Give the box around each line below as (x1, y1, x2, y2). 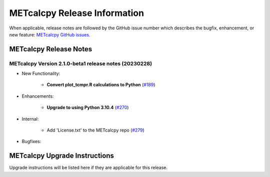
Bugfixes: (21, 139, 41, 145)
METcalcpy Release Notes (9, 45, 92, 53)
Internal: (21, 116, 39, 122)
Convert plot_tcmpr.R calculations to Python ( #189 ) (46, 82, 155, 88)
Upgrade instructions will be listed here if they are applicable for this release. (9, 165, 167, 171)
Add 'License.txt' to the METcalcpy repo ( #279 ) (46, 127, 144, 133)
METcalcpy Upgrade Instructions (9, 152, 114, 160)
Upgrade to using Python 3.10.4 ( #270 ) (46, 105, 129, 111)
